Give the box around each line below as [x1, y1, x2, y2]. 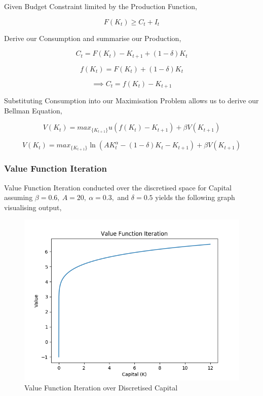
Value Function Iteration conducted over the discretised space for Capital [4, 182, 232, 192]
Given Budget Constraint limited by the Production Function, [4, 1, 197, 11]
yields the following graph [155, 192, 235, 203]
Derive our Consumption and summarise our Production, [4, 32, 181, 43]
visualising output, [4, 202, 62, 212]
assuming [4, 192, 33, 203]
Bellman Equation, [4, 105, 62, 115]
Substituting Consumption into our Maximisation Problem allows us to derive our [4, 95, 259, 106]
